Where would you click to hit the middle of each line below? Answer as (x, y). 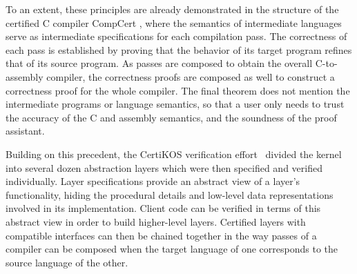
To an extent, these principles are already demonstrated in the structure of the (172, 9)
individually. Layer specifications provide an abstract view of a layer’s (153, 181)
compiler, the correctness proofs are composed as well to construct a (191, 76)
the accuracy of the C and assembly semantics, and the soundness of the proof (171, 117)
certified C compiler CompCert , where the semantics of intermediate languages (174, 22)
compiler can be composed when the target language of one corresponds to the (172, 249)
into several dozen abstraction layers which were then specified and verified (164, 167)
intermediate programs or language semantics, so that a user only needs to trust (175, 104)
